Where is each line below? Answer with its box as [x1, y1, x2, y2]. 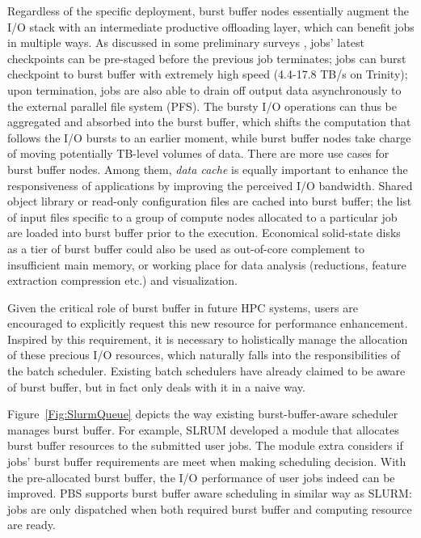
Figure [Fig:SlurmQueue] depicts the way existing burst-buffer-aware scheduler [7, 405, 398, 422]
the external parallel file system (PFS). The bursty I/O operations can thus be [7, 97, 397, 114]
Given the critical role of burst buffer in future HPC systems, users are [7, 299, 358, 316]
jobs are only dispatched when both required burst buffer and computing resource [7, 500, 412, 517]
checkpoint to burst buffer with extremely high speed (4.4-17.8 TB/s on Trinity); [7, 66, 408, 83]
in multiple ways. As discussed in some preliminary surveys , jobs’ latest [7, 34, 364, 51]
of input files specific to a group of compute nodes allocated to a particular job [7, 208, 398, 225]
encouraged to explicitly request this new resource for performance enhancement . [7, 315, 408, 332]
